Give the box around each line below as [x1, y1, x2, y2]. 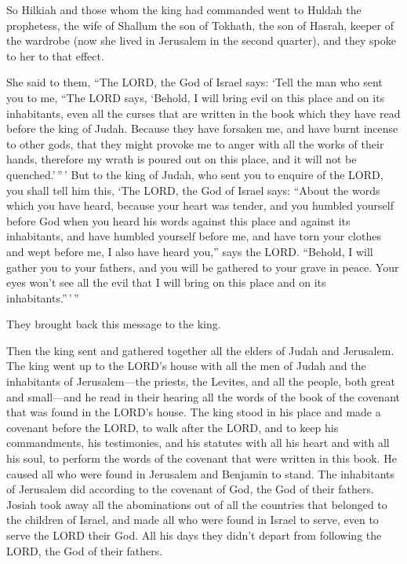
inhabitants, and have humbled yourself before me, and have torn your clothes [6, 228, 381, 244]
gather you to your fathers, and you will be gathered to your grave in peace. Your [6, 258, 399, 275]
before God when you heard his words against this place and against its [6, 212, 351, 229]
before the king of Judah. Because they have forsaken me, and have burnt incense [6, 120, 398, 137]
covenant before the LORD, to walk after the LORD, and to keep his [6, 419, 339, 435]
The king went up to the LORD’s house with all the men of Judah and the [6, 357, 366, 374]
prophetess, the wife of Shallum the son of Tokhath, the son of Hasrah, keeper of [6, 16, 394, 33]
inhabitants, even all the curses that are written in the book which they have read [6, 104, 401, 121]
